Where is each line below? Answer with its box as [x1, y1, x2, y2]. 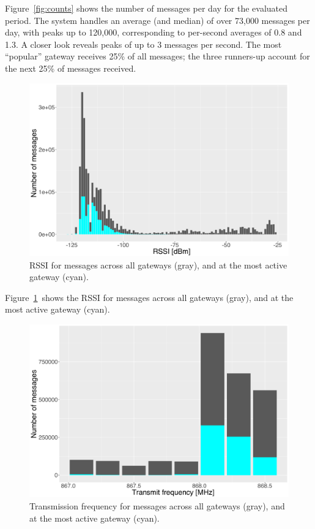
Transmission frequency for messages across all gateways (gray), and [29, 499, 285, 512]
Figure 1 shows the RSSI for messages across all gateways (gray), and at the [5, 291, 294, 303]
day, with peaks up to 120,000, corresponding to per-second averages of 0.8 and [5, 26, 302, 39]
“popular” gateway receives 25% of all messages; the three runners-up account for [5, 50, 310, 63]
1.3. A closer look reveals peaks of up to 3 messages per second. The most [5, 37, 282, 50]
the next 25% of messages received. [5, 61, 136, 74]
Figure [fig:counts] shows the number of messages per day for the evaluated [5, 2, 288, 14]
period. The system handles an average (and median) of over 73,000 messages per [5, 13, 310, 26]
